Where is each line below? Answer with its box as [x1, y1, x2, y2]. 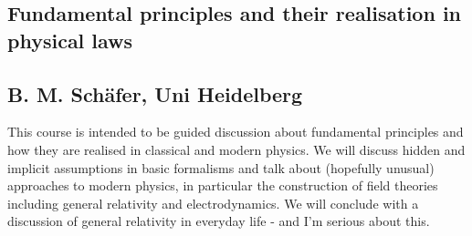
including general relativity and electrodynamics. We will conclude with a [7, 193, 419, 212]
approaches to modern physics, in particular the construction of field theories [7, 176, 438, 195]
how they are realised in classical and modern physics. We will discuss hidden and [7, 139, 466, 159]
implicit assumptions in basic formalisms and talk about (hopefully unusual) [7, 158, 435, 177]
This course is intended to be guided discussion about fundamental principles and [7, 122, 464, 141]
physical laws [7, 26, 133, 54]
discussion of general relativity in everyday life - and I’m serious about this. [7, 211, 430, 231]
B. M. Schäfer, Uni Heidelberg [7, 79, 303, 108]
